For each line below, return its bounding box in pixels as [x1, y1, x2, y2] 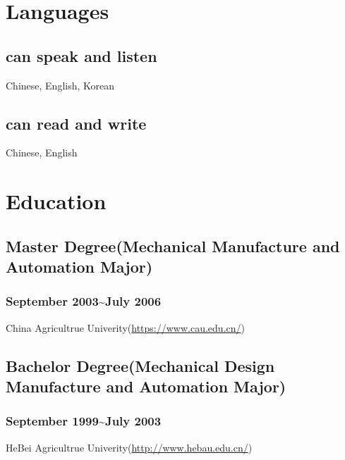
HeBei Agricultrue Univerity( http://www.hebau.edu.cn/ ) [6, 440, 253, 454]
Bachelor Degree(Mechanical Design [6, 354, 275, 376]
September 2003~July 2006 [6, 292, 162, 310]
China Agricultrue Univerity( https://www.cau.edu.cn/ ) [6, 320, 245, 335]
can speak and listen [6, 44, 157, 66]
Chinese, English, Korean [6, 77, 115, 92]
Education [6, 187, 107, 216]
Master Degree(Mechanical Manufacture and [6, 235, 340, 256]
